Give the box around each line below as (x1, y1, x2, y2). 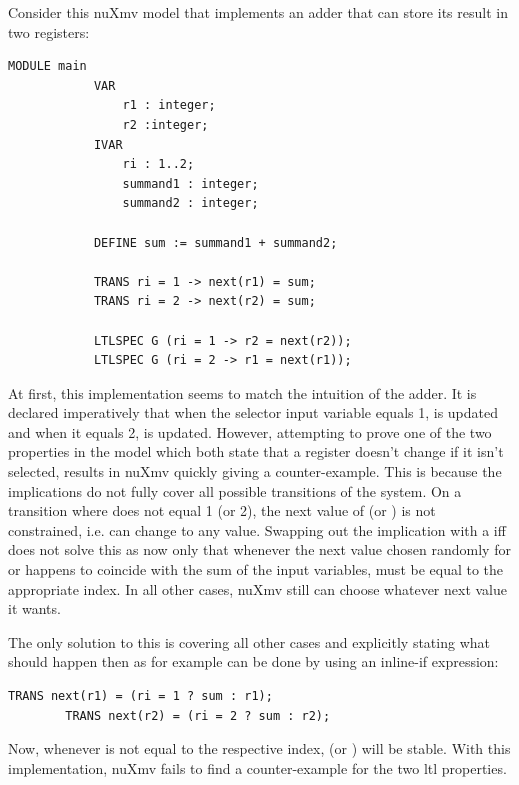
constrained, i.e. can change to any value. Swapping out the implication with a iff (8, 519, 506, 540)
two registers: (8, 21, 90, 42)
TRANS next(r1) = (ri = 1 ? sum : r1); (8, 689, 273, 703)
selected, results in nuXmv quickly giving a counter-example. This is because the (8, 461, 502, 482)
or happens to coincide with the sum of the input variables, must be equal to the (8, 559, 504, 580)
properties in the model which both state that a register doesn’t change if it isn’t (8, 441, 504, 462)
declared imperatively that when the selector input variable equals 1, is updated (8, 402, 499, 423)
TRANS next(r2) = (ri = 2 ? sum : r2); (65, 708, 331, 723)
